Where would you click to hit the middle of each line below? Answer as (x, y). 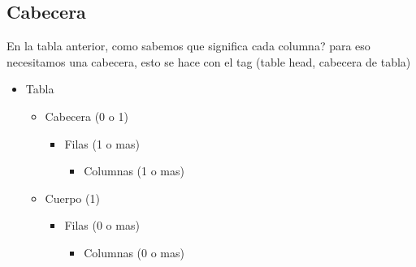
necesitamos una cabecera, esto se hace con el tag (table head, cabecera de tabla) (209, 61)
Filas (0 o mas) (102, 225)
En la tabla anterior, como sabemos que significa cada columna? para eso (188, 46)
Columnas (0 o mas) (134, 252)
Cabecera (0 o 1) (87, 116)
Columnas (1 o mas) (134, 171)
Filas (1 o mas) (102, 143)
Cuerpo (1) (72, 198)
